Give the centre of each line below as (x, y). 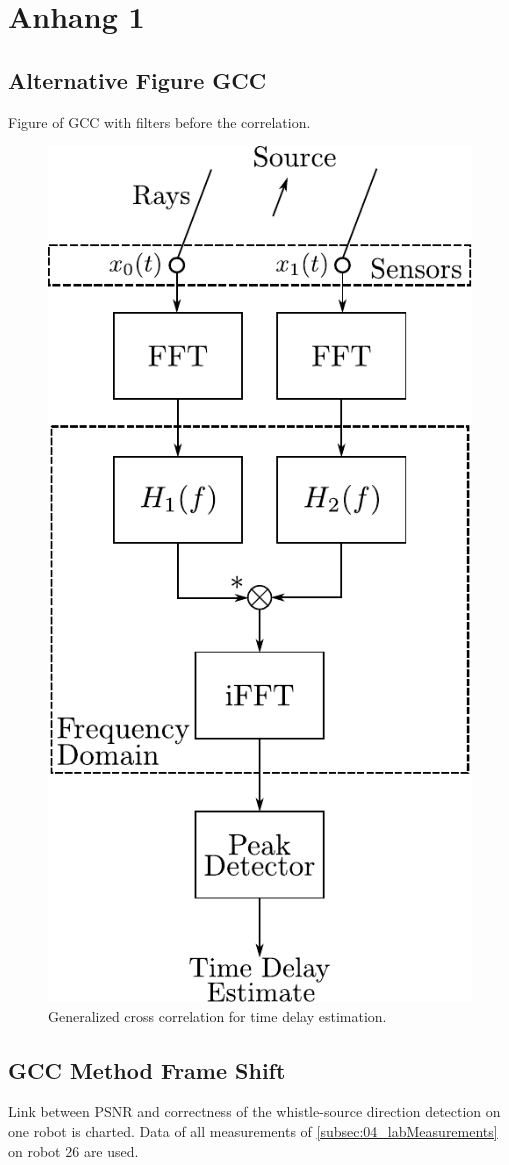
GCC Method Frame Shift (147, 1069)
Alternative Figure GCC (137, 79)
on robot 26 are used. (73, 1150)
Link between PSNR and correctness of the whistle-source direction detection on (254, 1111)
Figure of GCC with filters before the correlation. (159, 121)
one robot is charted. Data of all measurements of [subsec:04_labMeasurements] (253, 1131)
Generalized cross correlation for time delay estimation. (217, 1015)
